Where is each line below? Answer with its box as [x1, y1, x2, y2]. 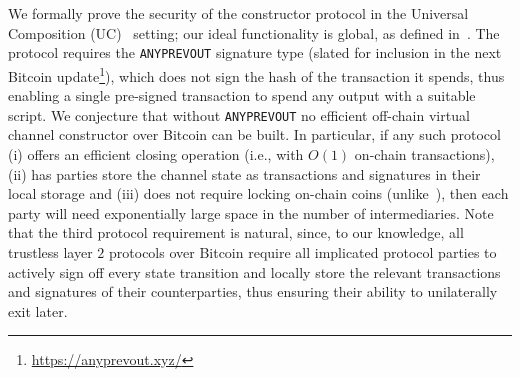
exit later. [8, 300, 68, 321]
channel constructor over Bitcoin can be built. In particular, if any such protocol [8, 124, 501, 145]
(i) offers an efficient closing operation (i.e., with [8, 143, 304, 164]
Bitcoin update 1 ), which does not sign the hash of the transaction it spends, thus [8, 62, 505, 86]
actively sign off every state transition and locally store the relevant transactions [8, 261, 501, 282]
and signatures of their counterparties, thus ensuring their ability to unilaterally [8, 281, 498, 302]
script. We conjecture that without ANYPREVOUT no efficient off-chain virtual [8, 104, 470, 125]
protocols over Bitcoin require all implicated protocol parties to [109, 241, 497, 262]
